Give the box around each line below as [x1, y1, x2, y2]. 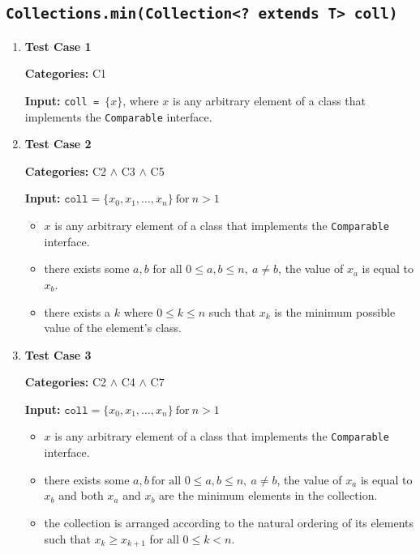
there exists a [44, 303, 111, 320]
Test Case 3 [24, 346, 92, 363]
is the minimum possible [274, 303, 396, 320]
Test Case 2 [24, 135, 92, 152]
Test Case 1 [24, 37, 92, 54]
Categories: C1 [24, 65, 107, 82]
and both [58, 487, 104, 504]
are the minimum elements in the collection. [159, 487, 378, 504]
